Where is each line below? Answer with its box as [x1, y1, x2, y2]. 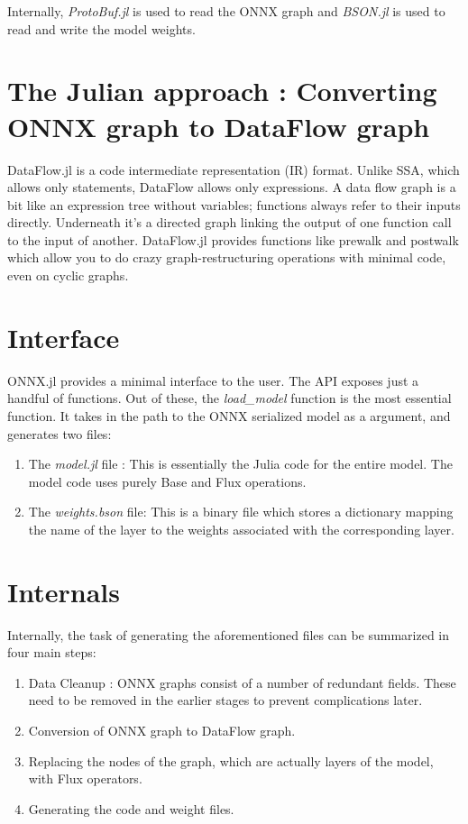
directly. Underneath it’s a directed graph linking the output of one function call [7, 213, 452, 232]
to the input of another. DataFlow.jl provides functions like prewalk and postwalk [7, 230, 459, 249]
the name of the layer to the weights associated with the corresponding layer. [28, 519, 454, 538]
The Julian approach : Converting [7, 72, 437, 109]
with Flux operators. [28, 769, 142, 788]
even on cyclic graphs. [7, 266, 129, 285]
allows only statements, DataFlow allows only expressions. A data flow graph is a [7, 178, 456, 197]
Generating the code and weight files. [28, 799, 234, 818]
